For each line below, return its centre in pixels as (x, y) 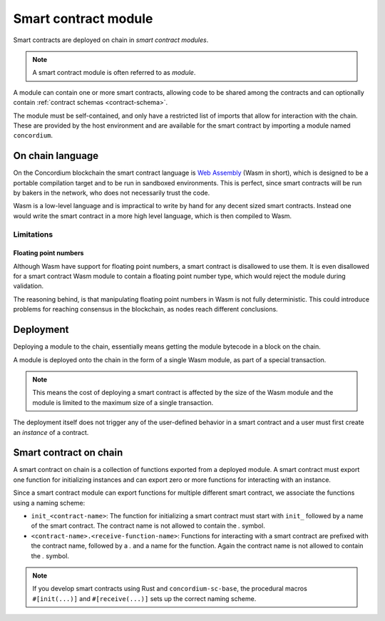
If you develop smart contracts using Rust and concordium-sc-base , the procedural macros (170, 589)
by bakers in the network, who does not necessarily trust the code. (112, 193)
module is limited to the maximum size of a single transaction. (123, 402)
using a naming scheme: (49, 503)
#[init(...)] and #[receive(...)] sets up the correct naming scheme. (144, 598)
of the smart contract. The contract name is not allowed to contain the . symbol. (148, 526)
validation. (29, 286)
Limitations (33, 234)
